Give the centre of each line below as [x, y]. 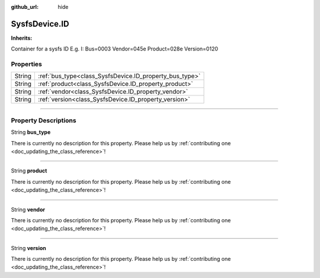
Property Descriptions [44, 120]
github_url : [25, 7]
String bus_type [31, 132]
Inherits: [22, 38]
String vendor [28, 209]
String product [29, 171]
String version [29, 248]
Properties [27, 64]
